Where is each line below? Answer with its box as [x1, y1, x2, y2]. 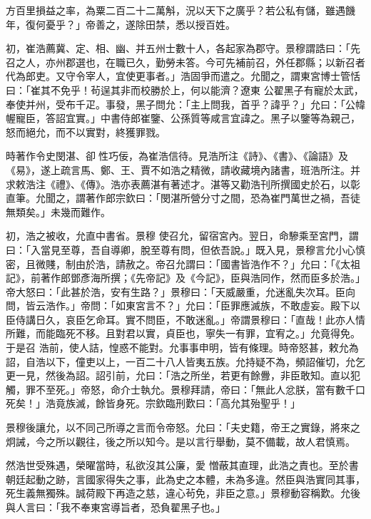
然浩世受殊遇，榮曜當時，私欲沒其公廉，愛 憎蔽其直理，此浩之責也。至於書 [6, 458, 359, 473]
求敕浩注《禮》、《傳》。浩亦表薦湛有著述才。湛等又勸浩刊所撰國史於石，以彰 [6, 176, 360, 191]
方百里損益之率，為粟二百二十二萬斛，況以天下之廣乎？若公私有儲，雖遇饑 [6, 3, 355, 17]
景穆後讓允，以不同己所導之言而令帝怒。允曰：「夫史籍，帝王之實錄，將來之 [6, 420, 360, 435]
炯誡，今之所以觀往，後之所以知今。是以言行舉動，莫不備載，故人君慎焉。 [6, 433, 355, 448]
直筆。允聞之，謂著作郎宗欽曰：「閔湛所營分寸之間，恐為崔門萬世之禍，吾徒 [6, 190, 360, 205]
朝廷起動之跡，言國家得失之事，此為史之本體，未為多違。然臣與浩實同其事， [6, 471, 365, 486]
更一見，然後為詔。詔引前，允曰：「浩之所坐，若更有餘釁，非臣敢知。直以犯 [6, 368, 360, 383]
